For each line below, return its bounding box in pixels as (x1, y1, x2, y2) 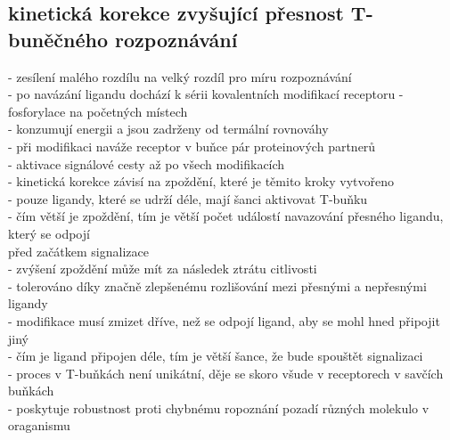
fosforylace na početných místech (8, 102, 188, 120)
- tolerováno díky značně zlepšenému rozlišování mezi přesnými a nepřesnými (8, 276, 427, 295)
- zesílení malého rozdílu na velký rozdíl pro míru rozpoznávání (8, 67, 352, 86)
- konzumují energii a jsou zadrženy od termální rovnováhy (8, 119, 329, 138)
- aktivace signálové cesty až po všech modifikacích (8, 154, 285, 173)
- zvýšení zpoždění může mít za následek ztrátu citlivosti (8, 259, 317, 278)
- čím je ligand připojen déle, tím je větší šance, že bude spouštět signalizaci (8, 346, 423, 365)
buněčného (8, 25, 109, 53)
